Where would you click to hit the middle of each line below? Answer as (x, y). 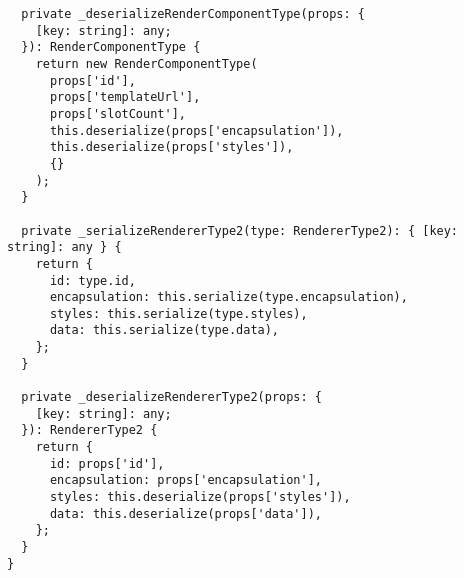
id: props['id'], (107, 463)
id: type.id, (92, 280)
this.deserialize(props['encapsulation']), (196, 130)
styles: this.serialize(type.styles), (178, 313)
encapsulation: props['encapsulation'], (185, 480)
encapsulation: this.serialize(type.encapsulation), (228, 297)
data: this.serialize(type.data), (164, 330)
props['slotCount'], (117, 113)
